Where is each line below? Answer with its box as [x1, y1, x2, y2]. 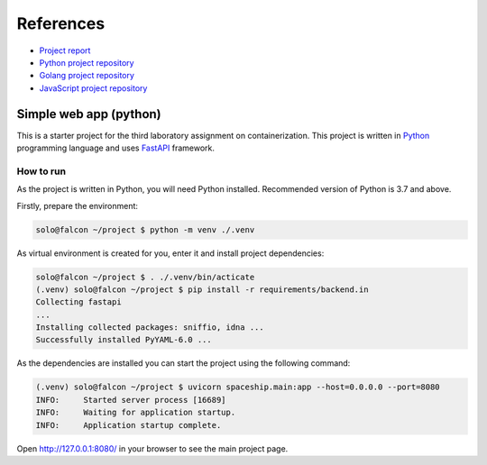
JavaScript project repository [39, 82, 148, 94]
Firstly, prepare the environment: [16, 200, 139, 211]
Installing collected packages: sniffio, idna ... [35, 323, 265, 333]
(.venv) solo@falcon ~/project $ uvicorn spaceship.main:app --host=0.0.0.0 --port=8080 [35, 382, 441, 392]
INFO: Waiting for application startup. [35, 407, 236, 418]
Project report [39, 45, 91, 56]
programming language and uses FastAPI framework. [16, 142, 216, 153]
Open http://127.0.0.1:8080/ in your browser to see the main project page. [16, 442, 289, 454]
